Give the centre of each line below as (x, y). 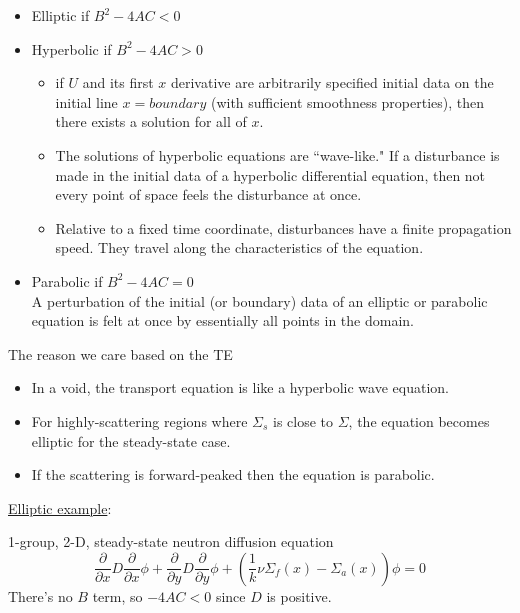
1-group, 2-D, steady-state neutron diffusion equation (171, 541)
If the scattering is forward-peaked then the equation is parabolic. (233, 474)
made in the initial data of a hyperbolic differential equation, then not (270, 174)
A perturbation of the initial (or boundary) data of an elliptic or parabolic (259, 300)
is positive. (299, 595)
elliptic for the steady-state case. (131, 440)
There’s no (40, 595)
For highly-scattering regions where (139, 420)
